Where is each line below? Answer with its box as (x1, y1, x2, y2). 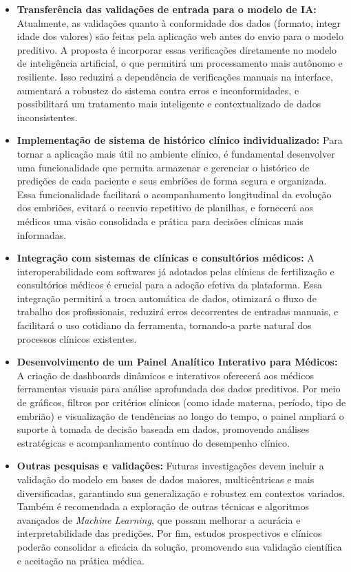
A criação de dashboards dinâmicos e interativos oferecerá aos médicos (17, 368, 314, 382)
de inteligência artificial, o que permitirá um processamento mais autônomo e (17, 56, 343, 70)
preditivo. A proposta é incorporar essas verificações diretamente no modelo (17, 42, 337, 56)
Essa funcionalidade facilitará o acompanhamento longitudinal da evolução (17, 187, 332, 201)
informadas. (17, 227, 67, 242)
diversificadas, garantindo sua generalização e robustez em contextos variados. (17, 485, 345, 500)
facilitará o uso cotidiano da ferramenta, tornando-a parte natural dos (17, 318, 312, 332)
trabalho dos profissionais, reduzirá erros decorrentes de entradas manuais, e (17, 304, 339, 319)
